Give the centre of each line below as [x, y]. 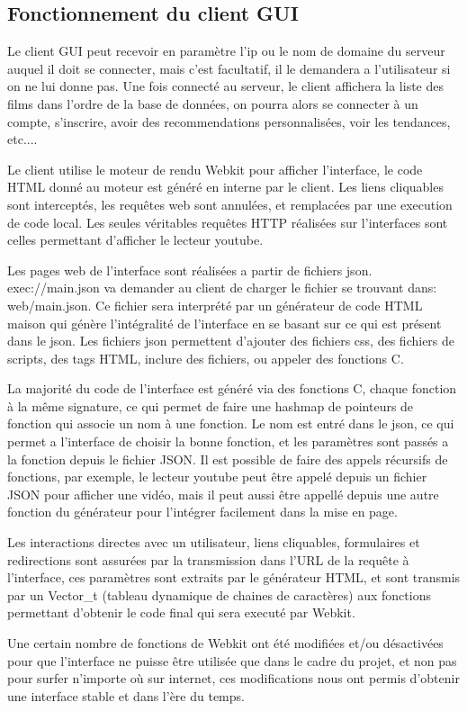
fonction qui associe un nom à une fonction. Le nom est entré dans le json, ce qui [231, 423]
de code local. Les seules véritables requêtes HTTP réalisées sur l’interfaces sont [228, 222]
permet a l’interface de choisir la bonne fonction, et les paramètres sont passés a [228, 441]
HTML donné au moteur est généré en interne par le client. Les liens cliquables [225, 187]
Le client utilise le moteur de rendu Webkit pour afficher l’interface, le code [215, 169]
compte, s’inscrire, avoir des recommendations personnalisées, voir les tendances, [229, 121]
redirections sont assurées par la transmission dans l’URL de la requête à [208, 559]
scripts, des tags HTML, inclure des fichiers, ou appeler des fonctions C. [206, 358]
